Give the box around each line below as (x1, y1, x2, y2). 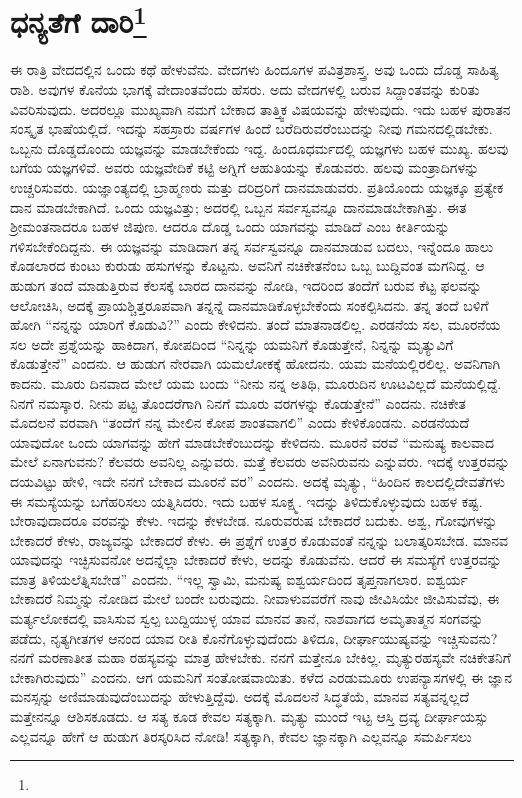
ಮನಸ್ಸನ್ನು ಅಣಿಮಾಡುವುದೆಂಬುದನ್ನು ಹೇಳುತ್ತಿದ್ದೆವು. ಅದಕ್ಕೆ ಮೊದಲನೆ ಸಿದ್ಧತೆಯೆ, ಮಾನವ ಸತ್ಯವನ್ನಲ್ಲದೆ (10, 686, 469, 707)
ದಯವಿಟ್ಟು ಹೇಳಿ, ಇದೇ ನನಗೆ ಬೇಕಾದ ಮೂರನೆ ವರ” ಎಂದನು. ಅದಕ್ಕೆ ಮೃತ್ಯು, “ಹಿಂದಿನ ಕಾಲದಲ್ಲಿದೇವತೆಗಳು (10, 470, 505, 491)
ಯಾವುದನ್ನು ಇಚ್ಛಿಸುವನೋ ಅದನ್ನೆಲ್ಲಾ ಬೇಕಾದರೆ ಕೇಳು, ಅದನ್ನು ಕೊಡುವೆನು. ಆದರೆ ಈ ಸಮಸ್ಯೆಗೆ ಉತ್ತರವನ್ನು (10, 549, 502, 570)
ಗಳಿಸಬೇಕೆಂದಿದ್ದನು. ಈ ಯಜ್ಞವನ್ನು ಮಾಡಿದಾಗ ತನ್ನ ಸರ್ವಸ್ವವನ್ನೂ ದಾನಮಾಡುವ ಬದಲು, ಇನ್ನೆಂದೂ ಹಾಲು (10, 235, 494, 256)
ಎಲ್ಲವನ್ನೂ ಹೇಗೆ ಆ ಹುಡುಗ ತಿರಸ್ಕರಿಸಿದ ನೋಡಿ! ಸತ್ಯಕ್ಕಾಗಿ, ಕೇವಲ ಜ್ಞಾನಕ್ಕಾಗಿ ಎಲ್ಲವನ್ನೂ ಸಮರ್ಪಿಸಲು (10, 725, 472, 746)
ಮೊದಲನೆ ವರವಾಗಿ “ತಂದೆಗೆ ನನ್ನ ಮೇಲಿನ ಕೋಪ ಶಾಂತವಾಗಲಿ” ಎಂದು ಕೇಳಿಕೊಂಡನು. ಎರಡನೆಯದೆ (10, 412, 470, 433)
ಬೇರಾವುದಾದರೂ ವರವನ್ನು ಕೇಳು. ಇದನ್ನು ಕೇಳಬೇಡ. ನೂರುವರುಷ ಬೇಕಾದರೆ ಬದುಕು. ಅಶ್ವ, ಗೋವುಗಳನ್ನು (10, 510, 498, 531)
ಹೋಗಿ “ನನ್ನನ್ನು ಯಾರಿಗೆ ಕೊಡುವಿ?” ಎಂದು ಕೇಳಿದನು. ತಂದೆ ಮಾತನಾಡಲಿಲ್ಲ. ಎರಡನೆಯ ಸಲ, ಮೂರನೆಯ (10, 314, 501, 335)
